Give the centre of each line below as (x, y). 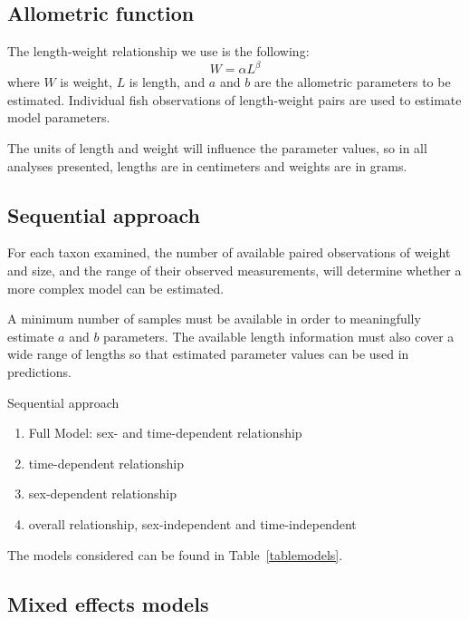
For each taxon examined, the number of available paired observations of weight (229, 252)
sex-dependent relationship (102, 493)
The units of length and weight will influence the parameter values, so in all (217, 148)
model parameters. (59, 117)
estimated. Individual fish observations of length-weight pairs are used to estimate (234, 99)
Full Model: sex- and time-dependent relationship (165, 433)
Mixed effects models (108, 603)
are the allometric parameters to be (352, 82)
